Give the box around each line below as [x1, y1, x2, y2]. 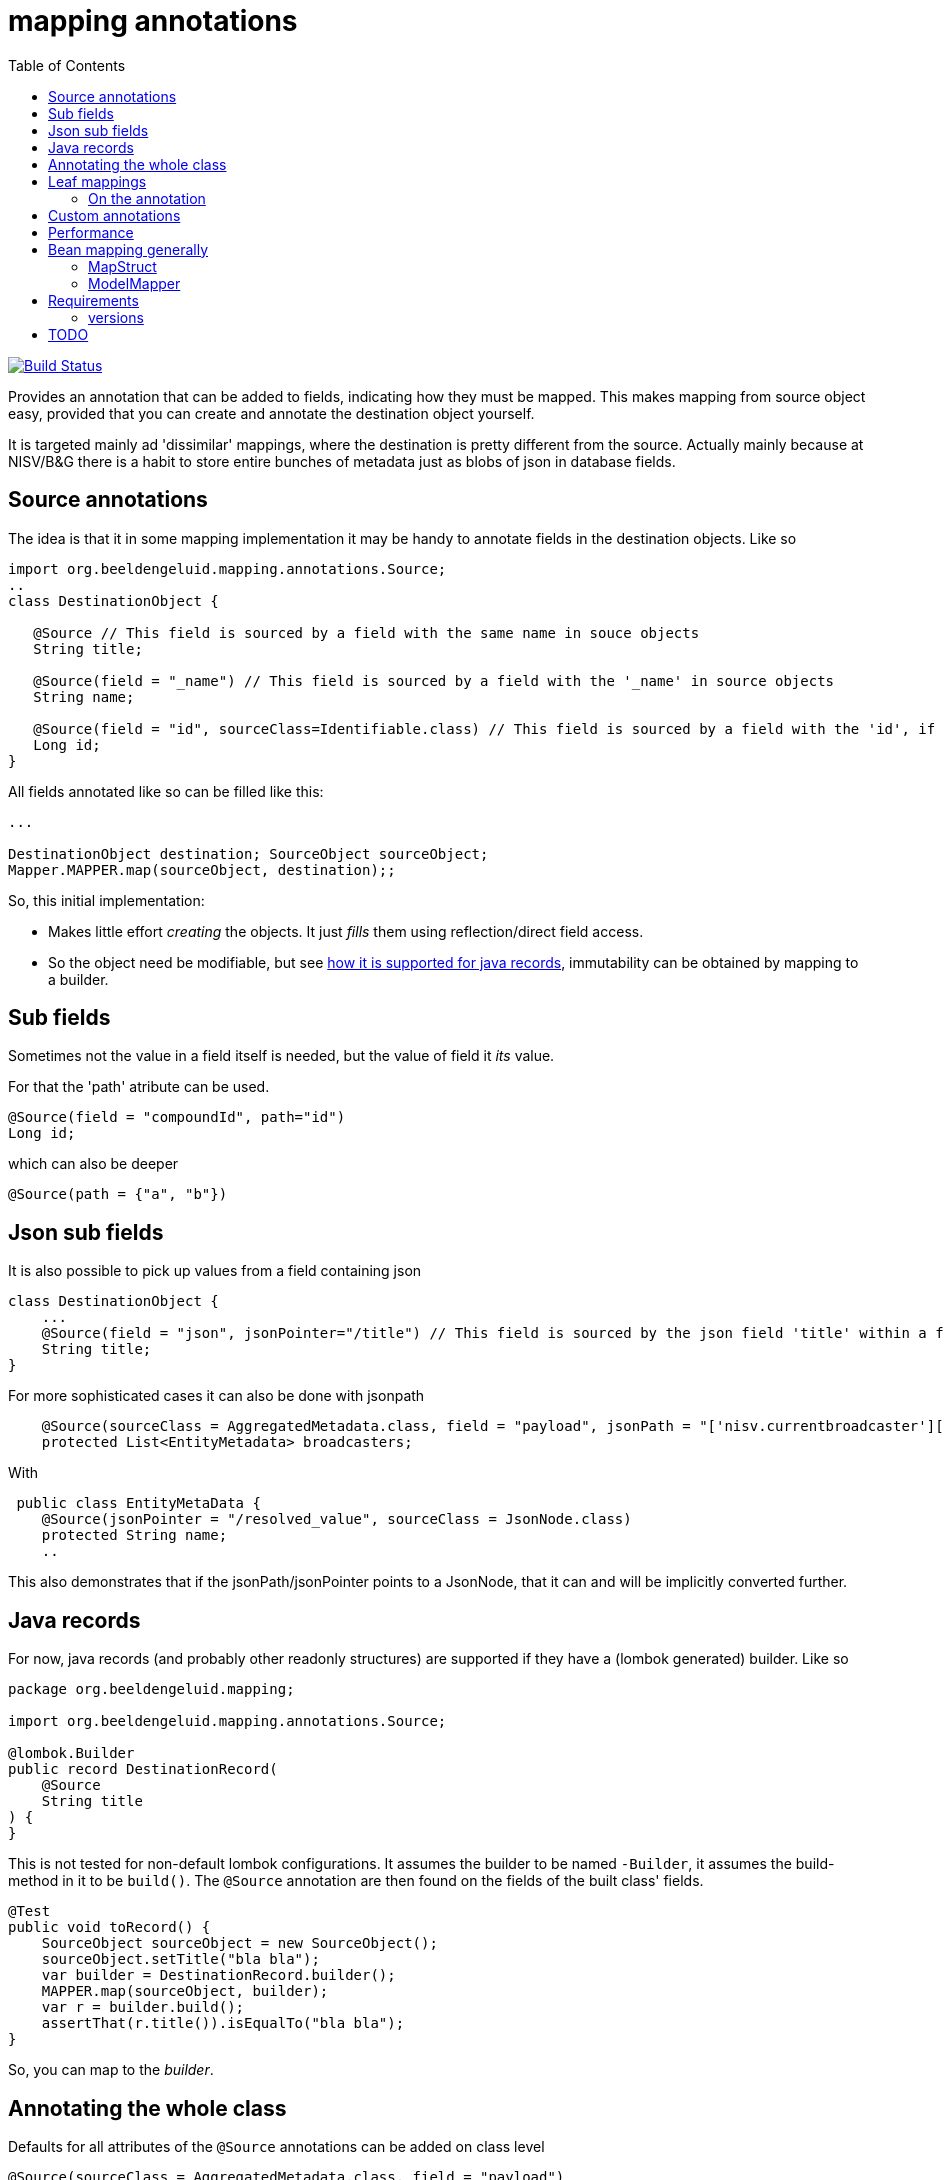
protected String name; [41, 1527, 228, 1544]
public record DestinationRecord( [8, 1761, 278, 1778]
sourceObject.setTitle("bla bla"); [41, 1951, 320, 1968]
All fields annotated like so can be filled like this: [8, 782, 324, 800]
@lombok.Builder [8, 1745, 135, 1762]
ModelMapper [88, 274, 181, 292]
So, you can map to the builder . [8, 2061, 214, 2079]
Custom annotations [48, 206, 181, 224]
